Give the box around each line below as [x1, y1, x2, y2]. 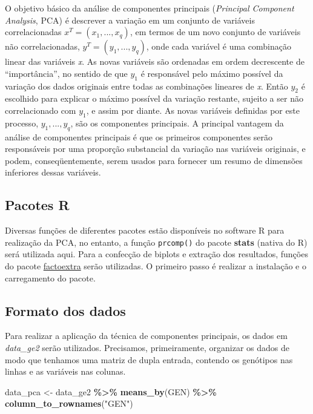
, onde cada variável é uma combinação [146, 40, 291, 53]
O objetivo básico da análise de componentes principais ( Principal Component [5, 2, 294, 14]
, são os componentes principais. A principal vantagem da [70, 116, 284, 129]
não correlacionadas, [5, 40, 80, 53]
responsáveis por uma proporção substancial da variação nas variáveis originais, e [5, 142, 306, 155]
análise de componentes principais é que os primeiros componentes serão [5, 130, 273, 143]
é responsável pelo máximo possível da [140, 67, 283, 79]
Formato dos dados [5, 301, 126, 320]
